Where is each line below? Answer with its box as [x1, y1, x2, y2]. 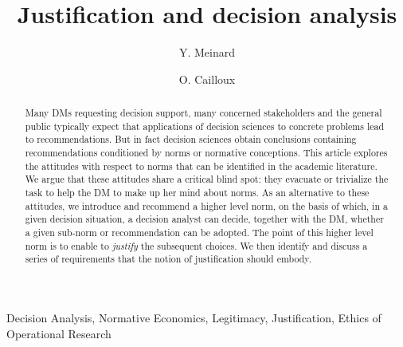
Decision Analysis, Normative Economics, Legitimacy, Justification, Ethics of [6, 309, 381, 325]
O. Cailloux [178, 70, 236, 87]
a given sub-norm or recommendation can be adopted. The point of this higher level [25, 226, 374, 239]
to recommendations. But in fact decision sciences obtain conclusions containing [25, 132, 357, 146]
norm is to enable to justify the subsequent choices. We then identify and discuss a [25, 239, 368, 252]
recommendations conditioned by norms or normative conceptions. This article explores [25, 146, 388, 160]
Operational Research [6, 325, 112, 341]
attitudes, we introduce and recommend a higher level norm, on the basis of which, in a [25, 199, 388, 212]
